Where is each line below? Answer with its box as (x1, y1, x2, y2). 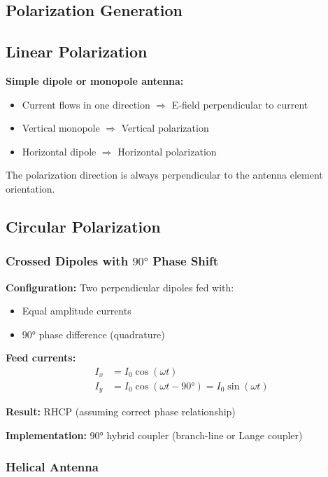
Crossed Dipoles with (6, 252, 129, 270)
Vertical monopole (22, 120, 100, 135)
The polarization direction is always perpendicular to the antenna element (6, 167, 323, 182)
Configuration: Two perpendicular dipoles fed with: (6, 279, 234, 294)
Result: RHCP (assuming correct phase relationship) (6, 404, 236, 419)
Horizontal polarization (117, 144, 217, 158)
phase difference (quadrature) (38, 326, 165, 341)
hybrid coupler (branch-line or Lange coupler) (106, 428, 303, 443)
